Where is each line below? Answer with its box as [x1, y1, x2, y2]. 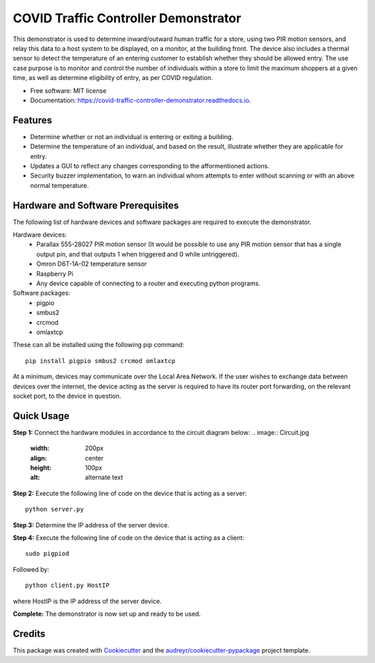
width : [30, 444, 50, 452]
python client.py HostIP [25, 582, 110, 589]
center [85, 454, 104, 462]
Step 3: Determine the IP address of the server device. [12, 520, 169, 529]
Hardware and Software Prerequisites [12, 199, 179, 211]
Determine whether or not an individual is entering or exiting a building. [30, 132, 234, 141]
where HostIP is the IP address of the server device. [12, 597, 162, 605]
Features [12, 114, 52, 126]
